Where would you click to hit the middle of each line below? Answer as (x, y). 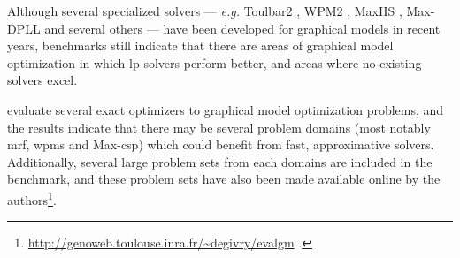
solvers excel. (42, 80)
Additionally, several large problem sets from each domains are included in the (220, 161)
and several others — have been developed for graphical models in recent (242, 28)
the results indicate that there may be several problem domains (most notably (219, 127)
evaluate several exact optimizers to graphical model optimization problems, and (226, 109)
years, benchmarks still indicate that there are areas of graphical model (200, 46)
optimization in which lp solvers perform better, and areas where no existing (215, 62)
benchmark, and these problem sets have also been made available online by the (224, 179)
